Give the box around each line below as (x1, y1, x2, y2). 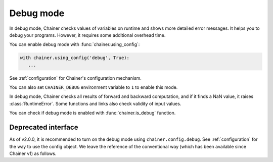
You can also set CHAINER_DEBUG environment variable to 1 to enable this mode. (9, 84, 178, 90)
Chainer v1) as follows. (9, 150, 57, 156)
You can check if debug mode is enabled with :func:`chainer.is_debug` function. (9, 110, 176, 116)
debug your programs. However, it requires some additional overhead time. (9, 32, 166, 38)
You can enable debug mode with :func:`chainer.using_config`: (9, 41, 140, 47)
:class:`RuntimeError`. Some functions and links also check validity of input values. (9, 100, 181, 106)
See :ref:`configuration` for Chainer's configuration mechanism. (9, 75, 142, 81)
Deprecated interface (9, 123, 78, 132)
